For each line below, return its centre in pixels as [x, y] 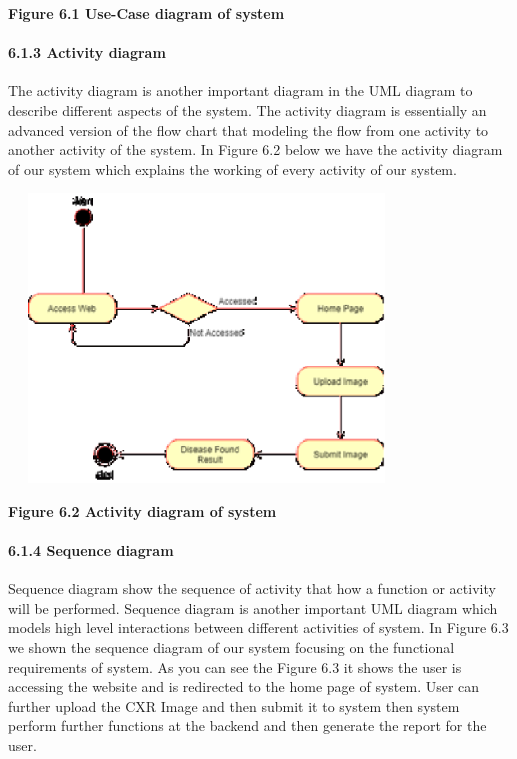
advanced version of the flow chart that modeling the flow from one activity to [248, 129]
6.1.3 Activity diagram [87, 52]
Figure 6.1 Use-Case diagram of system [146, 13]
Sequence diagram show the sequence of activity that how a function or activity [252, 588]
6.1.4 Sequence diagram [91, 550]
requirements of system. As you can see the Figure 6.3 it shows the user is [235, 666]
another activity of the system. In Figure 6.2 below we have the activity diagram [255, 149]
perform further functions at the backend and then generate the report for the [247, 725]
